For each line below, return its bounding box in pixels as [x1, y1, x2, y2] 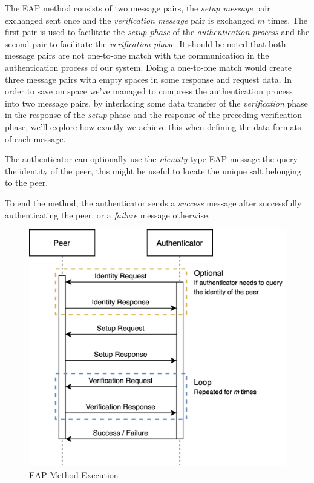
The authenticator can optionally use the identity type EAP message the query [5, 153, 298, 165]
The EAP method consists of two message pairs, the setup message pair [5, 2, 270, 14]
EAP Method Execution [29, 468, 119, 481]
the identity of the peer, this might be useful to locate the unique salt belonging [5, 164, 301, 177]
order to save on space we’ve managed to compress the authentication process [5, 85, 293, 97]
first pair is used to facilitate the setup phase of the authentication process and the [5, 25, 310, 38]
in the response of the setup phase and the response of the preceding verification [5, 108, 302, 121]
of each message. [5, 132, 66, 145]
